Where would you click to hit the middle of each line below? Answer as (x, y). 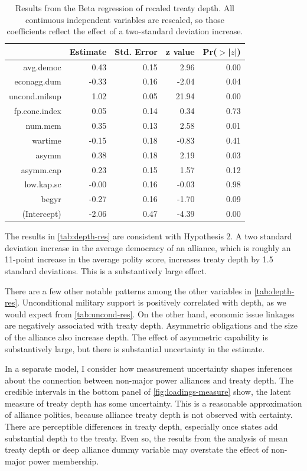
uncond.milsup (35, 96)
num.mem (43, 125)
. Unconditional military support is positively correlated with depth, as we (152, 302)
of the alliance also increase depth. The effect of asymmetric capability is (136, 337)
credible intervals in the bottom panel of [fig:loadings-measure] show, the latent (148, 392)
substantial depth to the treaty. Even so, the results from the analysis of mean (146, 438)
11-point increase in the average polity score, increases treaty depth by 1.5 (139, 259)
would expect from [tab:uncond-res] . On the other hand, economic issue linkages (150, 314)
